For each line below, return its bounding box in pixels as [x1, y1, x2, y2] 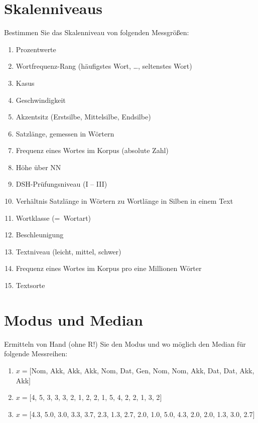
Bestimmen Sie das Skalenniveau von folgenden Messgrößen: [4, 27, 189, 38]
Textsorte [16, 280, 45, 291]
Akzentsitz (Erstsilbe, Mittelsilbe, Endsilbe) [16, 111, 151, 122]
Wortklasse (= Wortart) [16, 212, 91, 223]
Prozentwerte [16, 44, 56, 54]
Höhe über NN [16, 162, 61, 172]
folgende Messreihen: [4, 348, 68, 359]
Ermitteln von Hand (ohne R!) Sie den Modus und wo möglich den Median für [4, 338, 246, 349]
